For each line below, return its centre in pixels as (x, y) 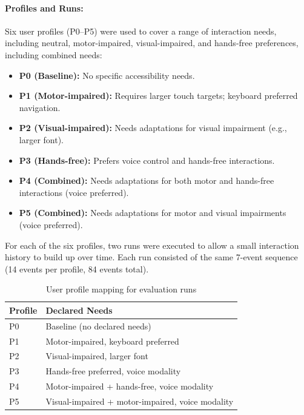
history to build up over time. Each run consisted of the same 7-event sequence (151, 257)
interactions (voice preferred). (74, 192)
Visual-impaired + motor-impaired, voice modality (140, 401)
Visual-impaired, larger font (97, 356)
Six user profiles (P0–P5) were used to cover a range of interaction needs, (141, 31)
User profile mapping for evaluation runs (121, 289)
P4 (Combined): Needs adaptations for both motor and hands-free (147, 181)
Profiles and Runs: (44, 8)
